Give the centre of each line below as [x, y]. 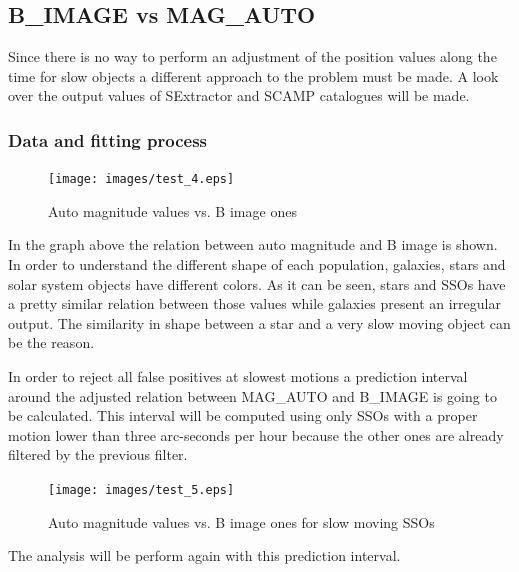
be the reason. [51, 342]
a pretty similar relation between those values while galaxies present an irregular [254, 303]
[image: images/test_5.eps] [141, 489]
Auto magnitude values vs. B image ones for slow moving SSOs [241, 521]
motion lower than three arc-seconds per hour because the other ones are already [256, 434]
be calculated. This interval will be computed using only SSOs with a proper [243, 415]
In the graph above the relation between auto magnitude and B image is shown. [253, 244]
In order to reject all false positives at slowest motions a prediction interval [238, 376]
